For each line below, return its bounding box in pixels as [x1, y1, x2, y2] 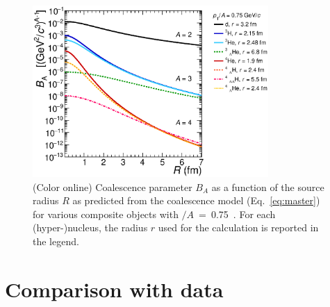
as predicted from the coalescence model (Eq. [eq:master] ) [72, 193, 320, 208]
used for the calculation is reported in [158, 220, 319, 235]
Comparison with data [5, 274, 224, 303]
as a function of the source [211, 179, 324, 194]
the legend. [33, 233, 79, 248]
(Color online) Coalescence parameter [33, 179, 192, 194]
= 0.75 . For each [199, 206, 276, 221]
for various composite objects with [33, 206, 179, 221]
